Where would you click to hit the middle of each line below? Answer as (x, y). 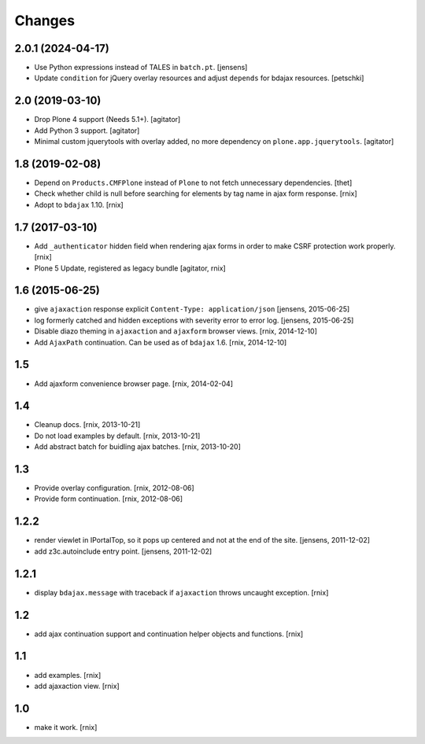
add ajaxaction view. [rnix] (77, 686)
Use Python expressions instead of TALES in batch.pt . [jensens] (141, 68)
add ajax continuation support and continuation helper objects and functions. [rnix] (169, 634)
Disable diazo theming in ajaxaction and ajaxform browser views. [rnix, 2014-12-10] (176, 331)
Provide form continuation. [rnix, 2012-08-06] (109, 499)
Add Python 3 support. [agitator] (87, 131)
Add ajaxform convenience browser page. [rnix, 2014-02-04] (134, 383)
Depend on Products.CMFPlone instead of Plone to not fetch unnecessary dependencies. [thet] (193, 183)
